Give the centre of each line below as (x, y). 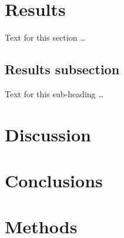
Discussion (48, 134)
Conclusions (54, 181)
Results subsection (62, 69)
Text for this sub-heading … (54, 93)
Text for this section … (45, 37)
